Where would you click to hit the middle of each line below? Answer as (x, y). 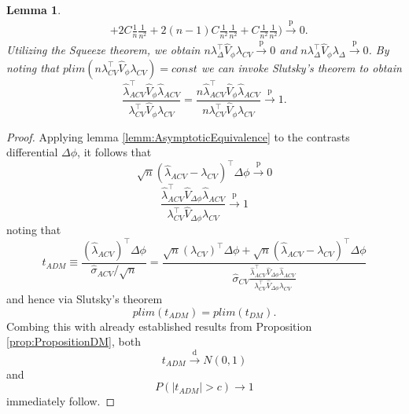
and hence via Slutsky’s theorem (85, 299)
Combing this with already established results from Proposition (159, 326)
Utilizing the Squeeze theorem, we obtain (103, 50)
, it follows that (114, 152)
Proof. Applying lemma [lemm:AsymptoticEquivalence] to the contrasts (178, 136)
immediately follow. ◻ (61, 401)
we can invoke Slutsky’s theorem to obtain (301, 67)
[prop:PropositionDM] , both (74, 341)
